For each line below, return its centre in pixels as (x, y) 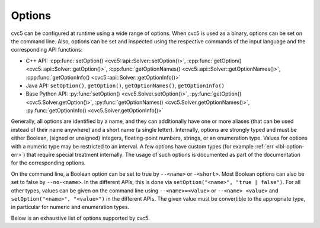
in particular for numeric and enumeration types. (70, 207)
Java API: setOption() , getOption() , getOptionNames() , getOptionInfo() (125, 85)
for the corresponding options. (48, 163)
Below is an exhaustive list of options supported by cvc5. (81, 218)
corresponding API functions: (47, 50)
